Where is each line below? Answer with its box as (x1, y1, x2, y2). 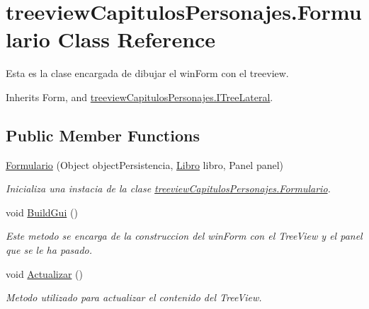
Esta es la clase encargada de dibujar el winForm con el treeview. (6, 66, 289, 81)
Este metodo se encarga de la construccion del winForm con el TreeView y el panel (6, 228, 363, 243)
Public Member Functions (6, 124, 200, 146)
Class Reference (57, 25, 216, 54)
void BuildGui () (6, 204, 78, 219)
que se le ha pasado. (6, 243, 93, 257)
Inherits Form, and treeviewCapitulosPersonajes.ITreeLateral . (6, 89, 273, 104)
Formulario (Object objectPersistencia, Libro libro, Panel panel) (6, 157, 284, 172)
